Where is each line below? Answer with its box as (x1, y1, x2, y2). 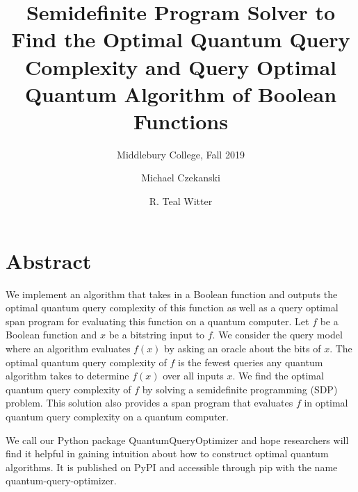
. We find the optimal (232, 368, 324, 383)
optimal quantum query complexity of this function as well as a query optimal (6, 300, 339, 315)
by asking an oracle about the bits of (164, 341, 321, 355)
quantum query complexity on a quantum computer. (6, 409, 229, 423)
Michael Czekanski (141, 170, 220, 185)
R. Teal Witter (149, 194, 213, 208)
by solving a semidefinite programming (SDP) (142, 382, 338, 396)
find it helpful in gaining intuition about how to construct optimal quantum (6, 446, 329, 461)
